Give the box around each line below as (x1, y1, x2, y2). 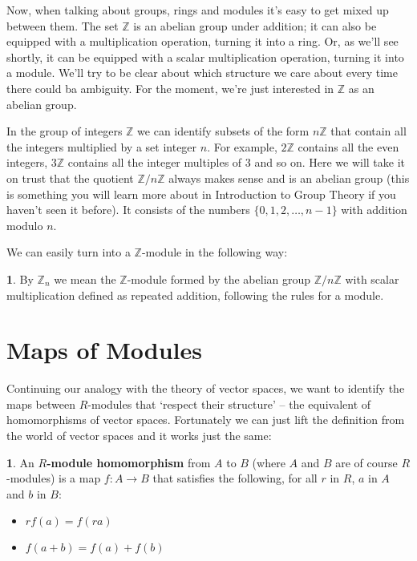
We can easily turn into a (6, 244, 131, 260)
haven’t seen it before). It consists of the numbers (6, 201, 250, 218)
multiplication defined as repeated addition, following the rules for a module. (6, 286, 384, 303)
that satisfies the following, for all (152, 470, 318, 486)
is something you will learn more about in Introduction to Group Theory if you (6, 185, 396, 202)
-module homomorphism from (47, 454, 211, 470)
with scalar (345, 270, 399, 287)
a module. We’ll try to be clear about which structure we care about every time (6, 64, 398, 81)
